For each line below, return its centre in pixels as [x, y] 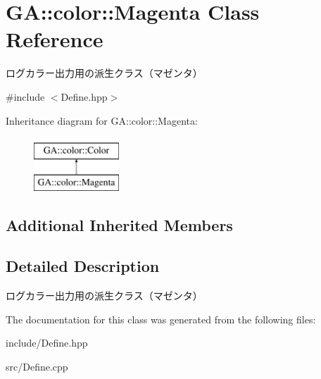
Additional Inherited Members [119, 224]
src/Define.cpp [37, 367]
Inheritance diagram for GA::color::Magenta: [102, 120]
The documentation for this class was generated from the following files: [161, 319]
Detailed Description [83, 266]
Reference [55, 39]
